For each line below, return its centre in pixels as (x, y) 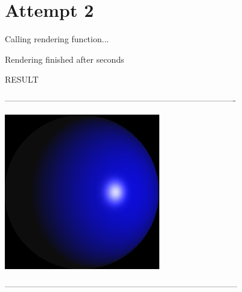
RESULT (22, 79)
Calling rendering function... (57, 39)
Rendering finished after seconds (65, 59)
